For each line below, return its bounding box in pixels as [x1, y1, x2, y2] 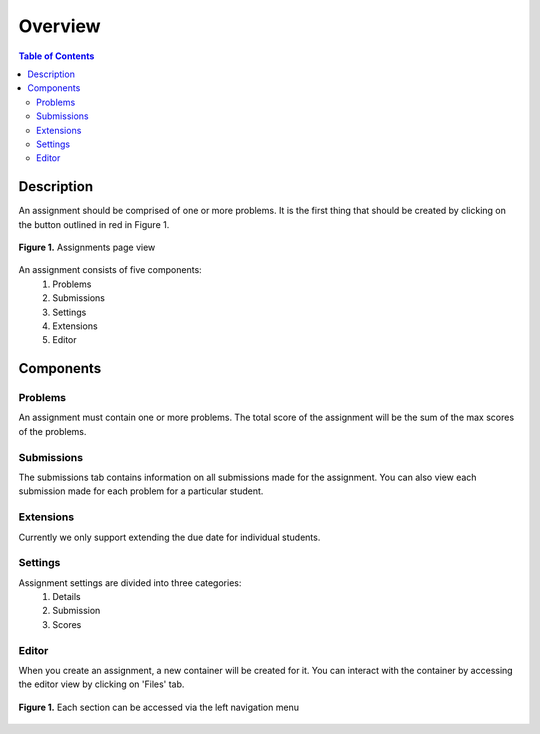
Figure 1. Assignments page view [18, 241, 156, 253]
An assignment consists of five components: [18, 264, 202, 276]
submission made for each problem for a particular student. [18, 485, 264, 497]
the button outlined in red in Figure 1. [18, 218, 170, 230]
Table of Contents [18, 50, 95, 62]
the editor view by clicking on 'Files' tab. [18, 678, 185, 690]
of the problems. [18, 425, 87, 437]
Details [52, 591, 81, 603]
